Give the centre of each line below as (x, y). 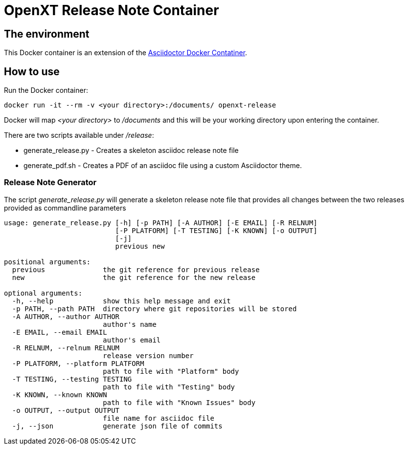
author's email (132, 340)
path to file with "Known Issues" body (179, 402)
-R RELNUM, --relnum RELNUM (66, 348)
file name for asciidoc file (159, 418)
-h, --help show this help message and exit (121, 301)
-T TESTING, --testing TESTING (72, 379)
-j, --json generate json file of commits (117, 426)
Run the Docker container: (46, 90)
